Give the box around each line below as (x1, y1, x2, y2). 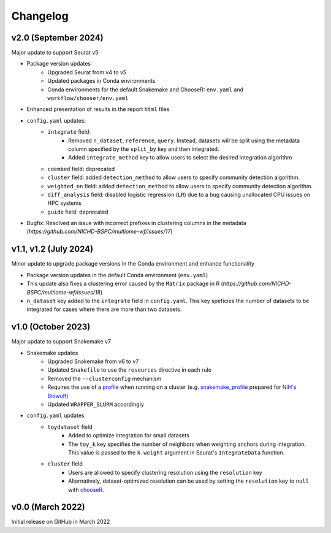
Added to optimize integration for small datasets (68, 432, 189, 439)
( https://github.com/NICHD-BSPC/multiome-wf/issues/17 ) (26, 228, 173, 236)
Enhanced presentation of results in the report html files (26, 105, 170, 113)
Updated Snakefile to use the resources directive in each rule (47, 366, 211, 374)
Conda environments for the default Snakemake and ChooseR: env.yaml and (47, 86, 244, 93)
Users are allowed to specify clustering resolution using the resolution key (68, 469, 263, 476)
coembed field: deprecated (47, 165, 115, 172)
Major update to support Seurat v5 (11, 49, 99, 56)
